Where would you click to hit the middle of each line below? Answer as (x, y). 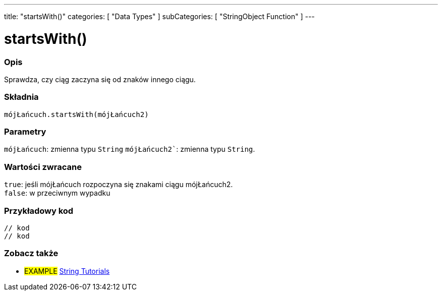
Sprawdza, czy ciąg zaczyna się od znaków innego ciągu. (100, 79)
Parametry (25, 132)
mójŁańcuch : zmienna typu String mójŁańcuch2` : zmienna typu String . (130, 149)
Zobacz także (31, 253)
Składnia (21, 97)
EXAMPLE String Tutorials (67, 271)
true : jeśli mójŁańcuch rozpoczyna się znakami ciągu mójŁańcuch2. (119, 185)
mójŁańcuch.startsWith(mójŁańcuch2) (76, 114)
